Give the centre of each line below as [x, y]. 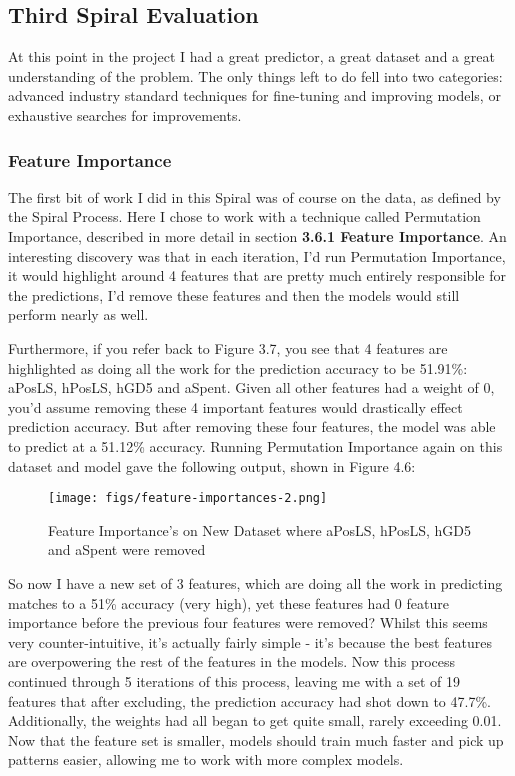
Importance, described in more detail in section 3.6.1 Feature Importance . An [257, 235]
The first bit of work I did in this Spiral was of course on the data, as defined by [254, 196]
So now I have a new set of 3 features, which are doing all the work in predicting [255, 582]
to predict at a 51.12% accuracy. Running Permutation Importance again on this [255, 445]
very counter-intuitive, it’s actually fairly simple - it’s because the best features [250, 641]
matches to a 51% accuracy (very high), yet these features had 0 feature [228, 602]
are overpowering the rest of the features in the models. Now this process [232, 661]
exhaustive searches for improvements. [125, 114]
